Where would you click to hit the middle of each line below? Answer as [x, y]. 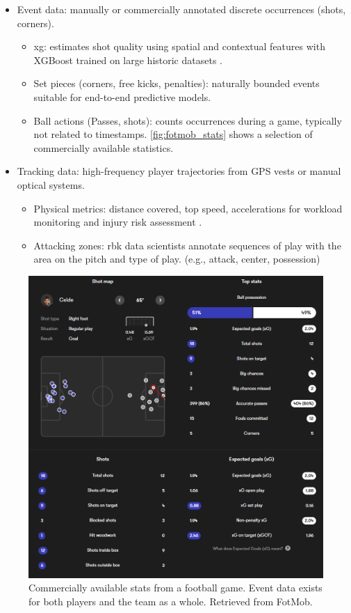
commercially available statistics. [104, 147]
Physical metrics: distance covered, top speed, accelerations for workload [188, 208]
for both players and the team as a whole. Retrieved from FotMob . [171, 601]
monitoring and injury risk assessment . [118, 222]
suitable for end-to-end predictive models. [122, 96]
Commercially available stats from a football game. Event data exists [175, 588]
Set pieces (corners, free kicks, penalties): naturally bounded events [177, 83]
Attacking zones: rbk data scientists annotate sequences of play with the [187, 245]
